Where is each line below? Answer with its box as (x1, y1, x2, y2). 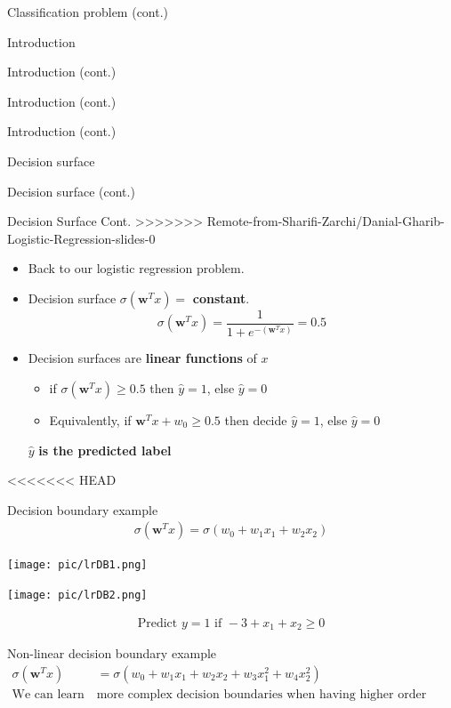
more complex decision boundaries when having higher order (96, 688, 427, 701)
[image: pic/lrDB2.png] (7, 589, 148, 601)
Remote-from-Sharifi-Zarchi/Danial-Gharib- (206, 212, 445, 230)
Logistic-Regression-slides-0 (7, 229, 156, 247)
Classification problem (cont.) (7, 3, 169, 20)
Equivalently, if (49, 410, 132, 429)
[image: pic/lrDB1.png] (7, 559, 148, 572)
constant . (192, 288, 250, 307)
